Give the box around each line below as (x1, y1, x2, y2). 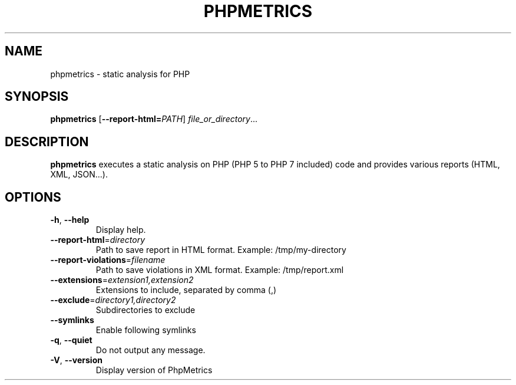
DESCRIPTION (5, 134, 89, 149)
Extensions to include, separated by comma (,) (95, 285, 277, 295)
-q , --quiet (50, 335, 92, 345)
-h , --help (50, 215, 90, 225)
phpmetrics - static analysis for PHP (50, 68, 190, 79)
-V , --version (50, 355, 102, 366)
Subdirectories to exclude (95, 305, 196, 315)
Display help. (95, 225, 146, 235)
